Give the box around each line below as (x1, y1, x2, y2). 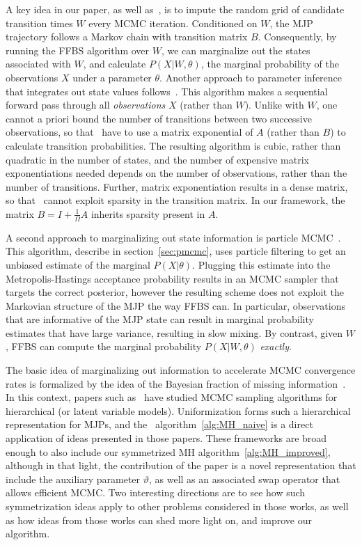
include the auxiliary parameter (6, 471, 141, 486)
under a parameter (72, 70, 152, 84)
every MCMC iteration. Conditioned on (88, 15, 258, 30)
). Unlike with (244, 97, 304, 112)
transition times (6, 15, 73, 30)
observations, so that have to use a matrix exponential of (6, 125, 253, 139)
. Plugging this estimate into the (192, 257, 331, 271)
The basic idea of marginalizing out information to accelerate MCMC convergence (6, 363, 356, 377)
